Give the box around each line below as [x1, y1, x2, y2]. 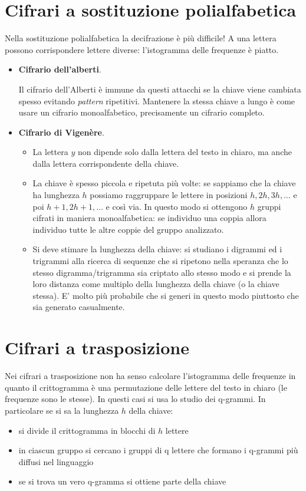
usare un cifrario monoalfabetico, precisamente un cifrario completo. [18, 106, 265, 118]
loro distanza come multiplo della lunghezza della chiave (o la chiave [32, 278, 279, 290]
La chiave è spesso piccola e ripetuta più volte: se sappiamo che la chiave [32, 177, 296, 189]
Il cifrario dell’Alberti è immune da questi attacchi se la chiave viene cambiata [18, 83, 301, 95]
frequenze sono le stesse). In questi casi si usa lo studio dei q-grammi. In [5, 393, 266, 405]
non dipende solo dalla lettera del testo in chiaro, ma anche [77, 146, 292, 158]
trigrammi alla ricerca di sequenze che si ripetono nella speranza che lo [32, 255, 288, 267]
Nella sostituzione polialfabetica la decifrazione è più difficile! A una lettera [5, 32, 277, 44]
